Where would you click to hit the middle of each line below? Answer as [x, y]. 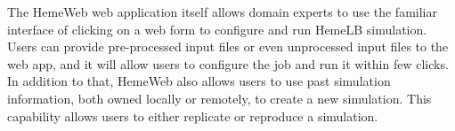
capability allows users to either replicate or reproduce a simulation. [193, 116]
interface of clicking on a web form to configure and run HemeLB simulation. [217, 29]
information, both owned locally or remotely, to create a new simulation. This [219, 98]
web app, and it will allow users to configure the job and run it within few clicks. [228, 63]
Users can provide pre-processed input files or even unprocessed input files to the [228, 46]
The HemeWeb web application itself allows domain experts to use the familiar [222, 12]
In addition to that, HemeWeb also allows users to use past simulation [199, 81]
